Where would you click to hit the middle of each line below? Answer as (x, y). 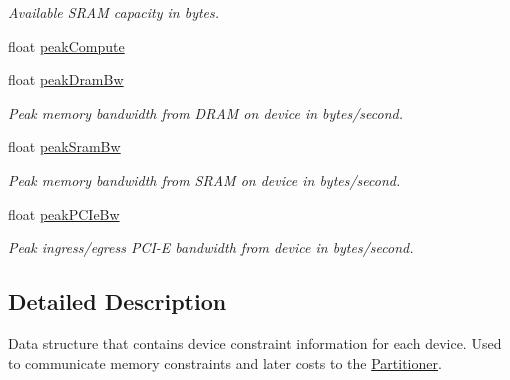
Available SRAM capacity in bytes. (114, 12)
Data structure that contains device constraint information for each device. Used (255, 342)
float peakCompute (66, 45)
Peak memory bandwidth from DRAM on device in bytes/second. (205, 112)
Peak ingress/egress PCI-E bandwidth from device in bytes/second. (211, 247)
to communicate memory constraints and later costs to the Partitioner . (225, 362)
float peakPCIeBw (64, 213)
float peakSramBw (64, 146)
